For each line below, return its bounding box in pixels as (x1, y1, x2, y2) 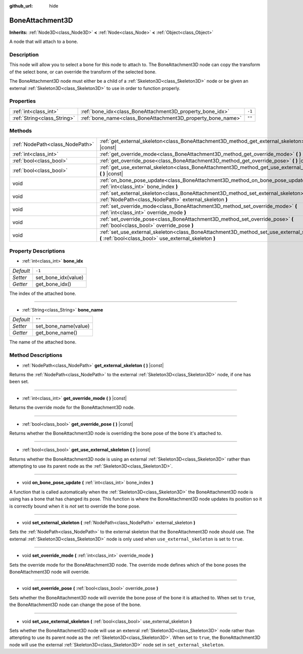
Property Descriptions (9, 247, 65, 255)
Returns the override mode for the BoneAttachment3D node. (9, 405, 135, 411)
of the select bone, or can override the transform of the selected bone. (9, 69, 157, 75)
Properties (9, 97, 36, 105)
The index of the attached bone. (9, 290, 76, 296)
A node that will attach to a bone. (9, 38, 78, 45)
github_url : (9, 3, 33, 9)
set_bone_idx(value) (35, 274, 84, 281)
